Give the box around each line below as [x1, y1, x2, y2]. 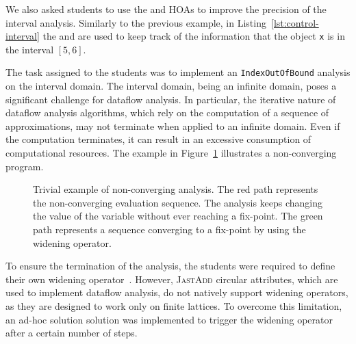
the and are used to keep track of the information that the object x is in [42, 29, 345, 43]
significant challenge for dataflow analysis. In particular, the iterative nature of [5, 92, 336, 106]
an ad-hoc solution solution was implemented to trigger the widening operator [5, 312, 333, 326]
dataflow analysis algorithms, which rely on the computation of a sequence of [5, 105, 329, 120]
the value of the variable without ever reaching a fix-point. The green [33, 209, 323, 223]
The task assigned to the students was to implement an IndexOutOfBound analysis [5, 65, 351, 79]
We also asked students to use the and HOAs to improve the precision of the [5, 2, 327, 16]
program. [5, 159, 44, 173]
